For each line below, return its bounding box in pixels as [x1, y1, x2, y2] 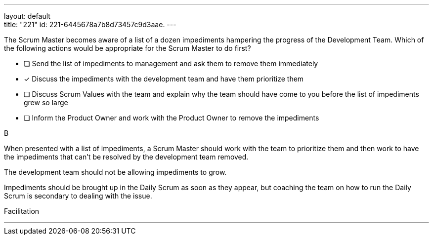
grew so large [24, 98, 68, 107]
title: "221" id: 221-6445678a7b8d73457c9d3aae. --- [4, 20, 176, 29]
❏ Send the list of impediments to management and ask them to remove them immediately [24, 59, 318, 68]
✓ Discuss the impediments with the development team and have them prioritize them [24, 75, 304, 83]
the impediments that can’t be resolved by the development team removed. [4, 153, 249, 161]
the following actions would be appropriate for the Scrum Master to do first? [4, 44, 251, 52]
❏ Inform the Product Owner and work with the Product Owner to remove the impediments [24, 114, 319, 122]
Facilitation [4, 207, 40, 215]
